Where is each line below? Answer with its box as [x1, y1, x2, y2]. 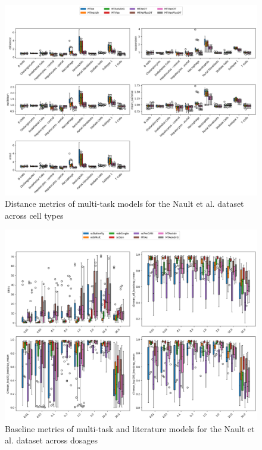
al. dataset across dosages [5, 434, 98, 446]
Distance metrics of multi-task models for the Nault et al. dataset [5, 197, 244, 210]
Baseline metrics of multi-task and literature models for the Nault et [5, 422, 255, 435]
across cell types [5, 209, 64, 221]
